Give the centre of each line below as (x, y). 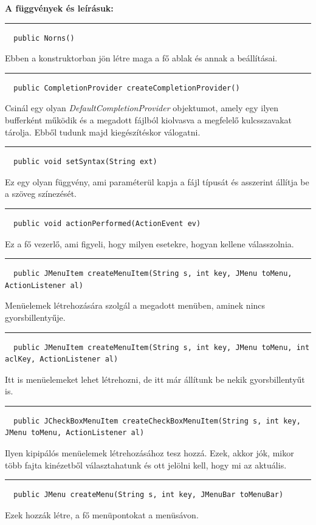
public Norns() (44, 38)
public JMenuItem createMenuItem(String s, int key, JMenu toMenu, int (162, 347)
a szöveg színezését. (41, 194)
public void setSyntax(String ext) (85, 162)
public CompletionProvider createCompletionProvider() (127, 88)
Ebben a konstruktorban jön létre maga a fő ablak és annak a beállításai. (141, 58)
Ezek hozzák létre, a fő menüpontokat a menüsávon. (102, 514)
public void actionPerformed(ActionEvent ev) (107, 223)
